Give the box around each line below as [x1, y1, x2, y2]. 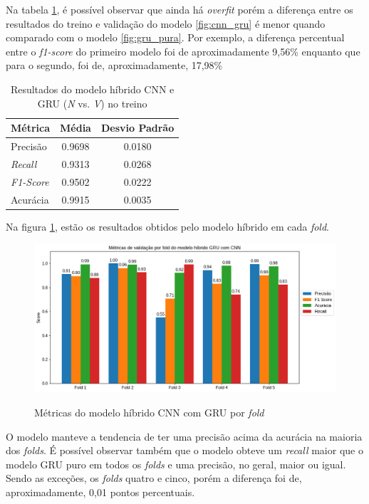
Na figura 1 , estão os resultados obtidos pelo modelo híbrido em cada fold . [6, 219, 330, 233]
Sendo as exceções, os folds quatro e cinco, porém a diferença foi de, [6, 471, 302, 485]
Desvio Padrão [100, 120, 175, 135]
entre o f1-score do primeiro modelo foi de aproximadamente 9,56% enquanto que [6, 43, 360, 58]
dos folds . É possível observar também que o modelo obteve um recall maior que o [6, 443, 363, 458]
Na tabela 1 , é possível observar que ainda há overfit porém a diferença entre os [6, 2, 353, 16]
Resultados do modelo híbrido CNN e [10, 81, 175, 96]
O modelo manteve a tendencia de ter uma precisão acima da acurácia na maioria [6, 429, 363, 443]
